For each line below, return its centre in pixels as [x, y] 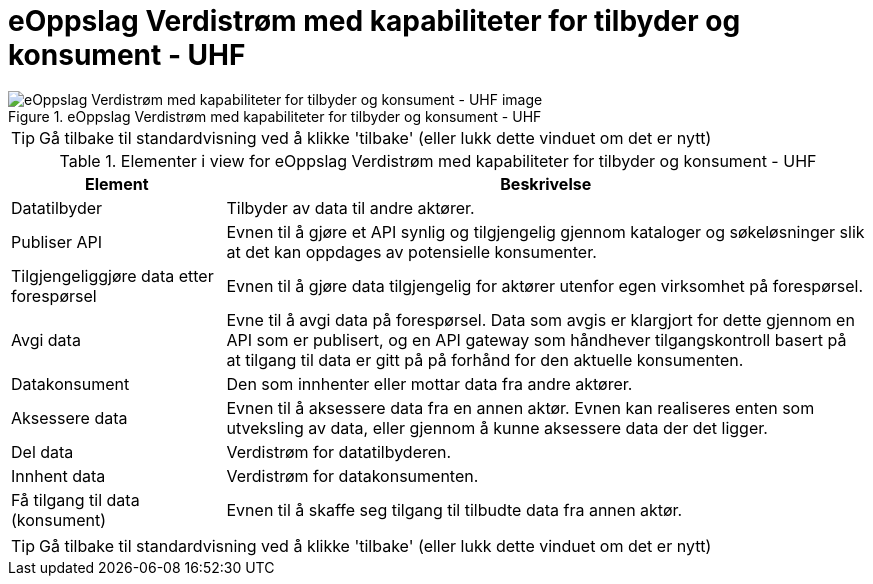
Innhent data [58, 475]
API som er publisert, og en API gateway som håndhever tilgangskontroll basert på [536, 339]
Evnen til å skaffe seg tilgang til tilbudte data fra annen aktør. [454, 509]
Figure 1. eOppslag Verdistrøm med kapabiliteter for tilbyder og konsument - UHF [275, 116]
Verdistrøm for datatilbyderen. [339, 451]
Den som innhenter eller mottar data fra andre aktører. [429, 383]
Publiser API [57, 241]
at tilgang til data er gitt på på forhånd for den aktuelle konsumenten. [485, 359]
